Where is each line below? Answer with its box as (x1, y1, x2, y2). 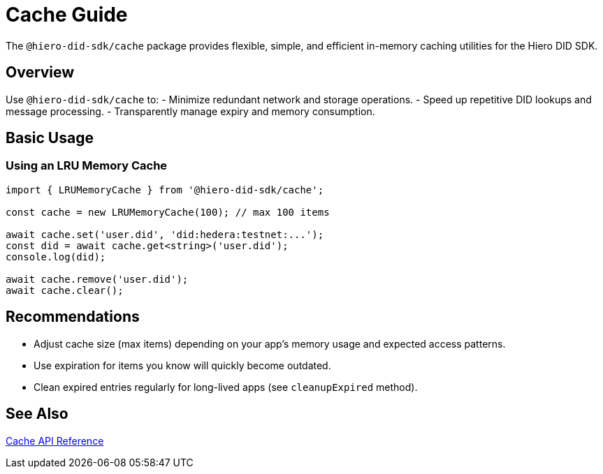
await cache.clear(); (6, 284, 124, 296)
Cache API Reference (6, 434, 104, 447)
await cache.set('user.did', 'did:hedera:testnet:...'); (6, 228, 324, 240)
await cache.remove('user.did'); (6, 273, 189, 285)
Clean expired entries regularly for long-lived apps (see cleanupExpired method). (34, 380, 418, 393)
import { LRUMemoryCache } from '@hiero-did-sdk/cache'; (6, 184, 324, 195)
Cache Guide (6, 3, 128, 27)
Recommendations (6, 308, 140, 326)
